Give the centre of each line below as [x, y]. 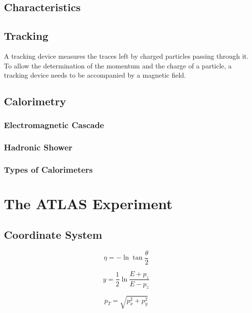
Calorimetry [35, 101]
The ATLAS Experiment [88, 204]
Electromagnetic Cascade [54, 125]
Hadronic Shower [38, 147]
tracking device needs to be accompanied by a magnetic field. [95, 75]
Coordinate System [53, 234]
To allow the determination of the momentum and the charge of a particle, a [118, 65]
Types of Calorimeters [48, 170]
